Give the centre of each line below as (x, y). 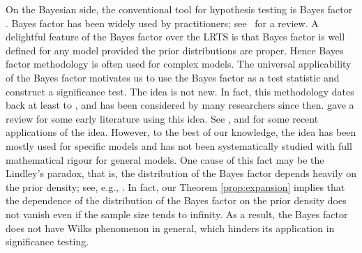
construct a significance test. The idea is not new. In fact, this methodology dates (180, 91)
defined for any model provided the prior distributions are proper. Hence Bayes (175, 50)
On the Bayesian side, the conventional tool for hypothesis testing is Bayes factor (179, 9)
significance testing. (47, 242)
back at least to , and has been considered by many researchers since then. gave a (180, 105)
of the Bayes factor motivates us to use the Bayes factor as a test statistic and (173, 77)
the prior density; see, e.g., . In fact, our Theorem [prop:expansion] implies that (175, 186)
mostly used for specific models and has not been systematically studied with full (179, 145)
